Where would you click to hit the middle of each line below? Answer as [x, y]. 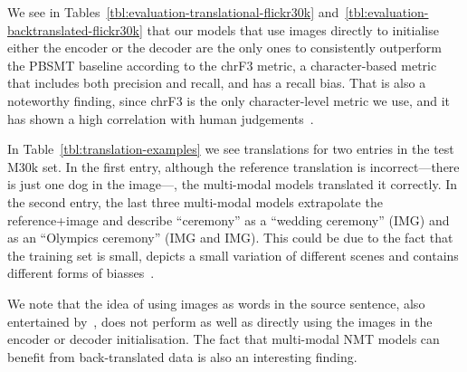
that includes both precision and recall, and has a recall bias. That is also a [217, 83]
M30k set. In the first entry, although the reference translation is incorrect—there [233, 166]
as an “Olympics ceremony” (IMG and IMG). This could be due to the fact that [230, 238]
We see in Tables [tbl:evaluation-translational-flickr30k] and [173, 12]
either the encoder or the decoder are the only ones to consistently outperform [224, 48]
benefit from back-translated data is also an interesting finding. [182, 356]
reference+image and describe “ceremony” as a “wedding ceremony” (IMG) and [229, 219]
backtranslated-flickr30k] [75, 29]
